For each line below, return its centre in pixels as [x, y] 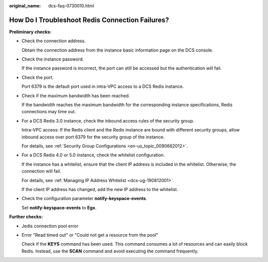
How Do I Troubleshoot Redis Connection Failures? [89, 20]
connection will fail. [41, 171]
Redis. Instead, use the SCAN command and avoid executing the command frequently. [110, 251]
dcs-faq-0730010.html [71, 6]
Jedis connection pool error [50, 226]
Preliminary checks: [30, 32]
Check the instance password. [53, 59]
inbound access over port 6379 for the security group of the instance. [93, 137]
